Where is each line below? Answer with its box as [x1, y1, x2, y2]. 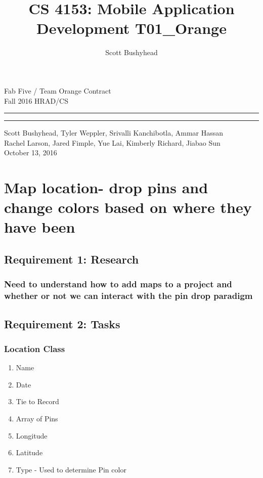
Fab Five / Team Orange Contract [4, 85, 111, 96]
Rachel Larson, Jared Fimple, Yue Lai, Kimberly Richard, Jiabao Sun [4, 137, 221, 148]
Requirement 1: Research [4, 251, 139, 267]
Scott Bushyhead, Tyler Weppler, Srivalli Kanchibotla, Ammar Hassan [4, 127, 224, 138]
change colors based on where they [4, 197, 252, 218]
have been [4, 216, 75, 237]
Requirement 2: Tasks [4, 316, 120, 331]
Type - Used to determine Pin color [16, 464, 126, 474]
